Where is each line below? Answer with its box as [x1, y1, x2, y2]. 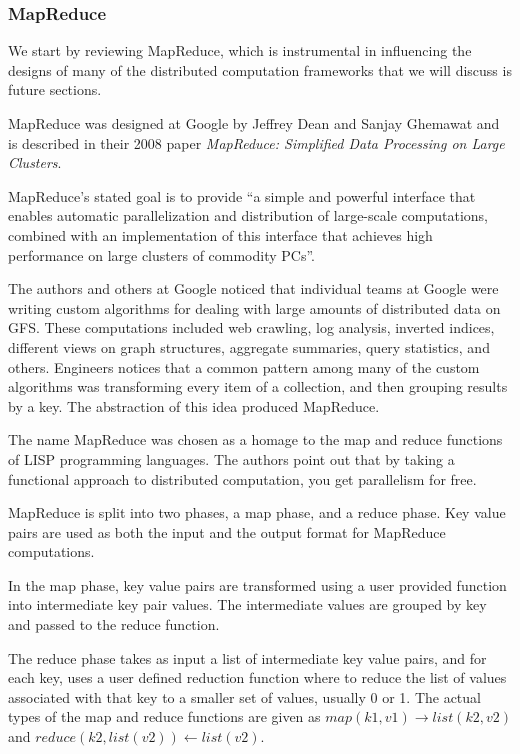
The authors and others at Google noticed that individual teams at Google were [8, 278, 499, 299]
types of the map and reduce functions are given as [8, 706, 321, 727]
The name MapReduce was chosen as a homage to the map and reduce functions [8, 429, 503, 450]
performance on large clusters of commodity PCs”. [8, 244, 316, 265]
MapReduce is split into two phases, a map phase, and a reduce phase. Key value [8, 502, 506, 523]
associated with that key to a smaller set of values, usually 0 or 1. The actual [8, 686, 481, 707]
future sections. [8, 79, 102, 100]
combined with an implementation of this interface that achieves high [8, 224, 433, 245]
